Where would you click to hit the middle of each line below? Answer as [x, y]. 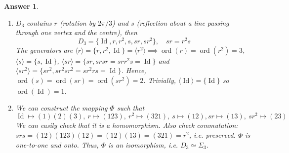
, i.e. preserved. [212, 134]
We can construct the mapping [62, 107]
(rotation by [77, 22]
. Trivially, [160, 80]
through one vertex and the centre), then [76, 32]
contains [39, 22]
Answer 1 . [21, 6]
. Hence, [134, 70]
